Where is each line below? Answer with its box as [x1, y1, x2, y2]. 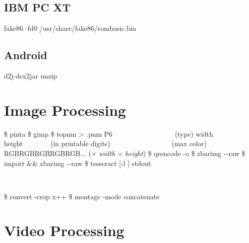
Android [4, 47, 48, 63]
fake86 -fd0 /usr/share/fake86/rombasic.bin [4, 23, 136, 33]
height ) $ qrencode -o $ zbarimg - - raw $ [125, 148, 246, 158]
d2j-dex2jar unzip [4, 71, 58, 81]
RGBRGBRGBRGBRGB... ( [4, 148, 91, 158]
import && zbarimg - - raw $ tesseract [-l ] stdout [4, 158, 151, 168]
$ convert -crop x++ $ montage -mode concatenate [4, 191, 160, 201]
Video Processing [4, 220, 124, 241]
